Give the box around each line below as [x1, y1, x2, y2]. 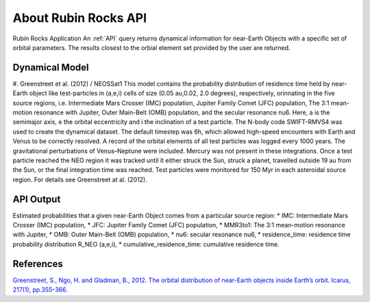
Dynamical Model [12, 62, 89, 73]
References [12, 257, 63, 270]
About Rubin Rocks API [12, 10, 147, 25]
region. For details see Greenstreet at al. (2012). [12, 175, 147, 184]
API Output [12, 193, 61, 205]
